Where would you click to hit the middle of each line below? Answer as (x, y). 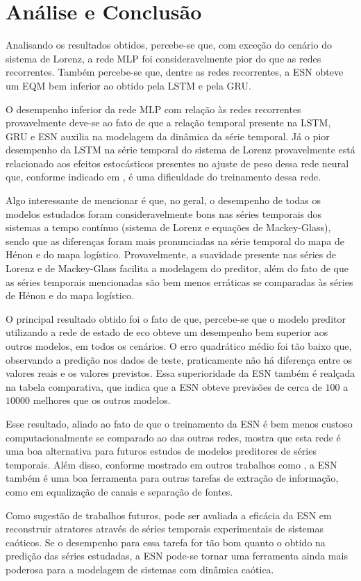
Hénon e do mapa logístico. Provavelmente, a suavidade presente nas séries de (171, 254)
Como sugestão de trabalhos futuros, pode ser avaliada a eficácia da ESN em (169, 515)
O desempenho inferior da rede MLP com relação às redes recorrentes (153, 109)
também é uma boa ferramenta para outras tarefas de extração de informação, (172, 478)
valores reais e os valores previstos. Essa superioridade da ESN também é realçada (180, 373)
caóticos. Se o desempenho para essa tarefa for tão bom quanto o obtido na (166, 542)
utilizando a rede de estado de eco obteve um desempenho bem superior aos (167, 332)
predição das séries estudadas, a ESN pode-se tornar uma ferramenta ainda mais (177, 556)
